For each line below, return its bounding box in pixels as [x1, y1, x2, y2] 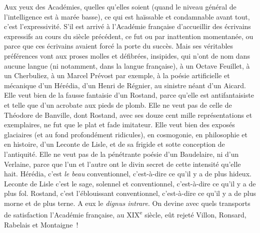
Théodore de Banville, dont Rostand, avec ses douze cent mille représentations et [4, 109, 252, 120]
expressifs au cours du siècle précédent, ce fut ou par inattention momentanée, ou [4, 31, 253, 41]
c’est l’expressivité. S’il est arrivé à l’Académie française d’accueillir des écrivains [4, 21, 251, 32]
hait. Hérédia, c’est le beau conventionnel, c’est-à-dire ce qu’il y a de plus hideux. [4, 168, 251, 179]
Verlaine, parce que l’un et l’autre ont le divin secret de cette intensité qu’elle [4, 158, 241, 169]
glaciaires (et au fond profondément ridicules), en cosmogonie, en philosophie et [4, 129, 247, 139]
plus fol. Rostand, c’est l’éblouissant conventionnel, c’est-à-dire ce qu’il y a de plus [4, 188, 256, 198]
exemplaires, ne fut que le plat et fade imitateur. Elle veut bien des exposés [4, 119, 235, 130]
